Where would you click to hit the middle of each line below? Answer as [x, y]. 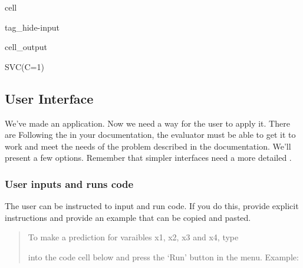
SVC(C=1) [24, 66]
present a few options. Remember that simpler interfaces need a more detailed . [148, 158]
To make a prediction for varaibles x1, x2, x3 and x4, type [133, 237]
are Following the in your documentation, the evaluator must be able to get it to [150, 135]
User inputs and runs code [69, 183]
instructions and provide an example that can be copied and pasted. [128, 217]
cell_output [26, 47]
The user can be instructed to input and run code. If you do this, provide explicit [152, 206]
